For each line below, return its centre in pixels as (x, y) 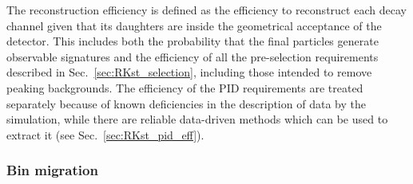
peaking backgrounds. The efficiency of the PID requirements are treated (185, 87)
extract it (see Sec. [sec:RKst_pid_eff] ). (105, 134)
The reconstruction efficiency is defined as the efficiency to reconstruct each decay (206, 10)
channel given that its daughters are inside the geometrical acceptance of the (194, 25)
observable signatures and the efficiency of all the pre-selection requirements (193, 56)
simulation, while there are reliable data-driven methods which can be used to (197, 119)
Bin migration (52, 170)
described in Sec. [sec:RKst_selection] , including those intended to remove (189, 72)
